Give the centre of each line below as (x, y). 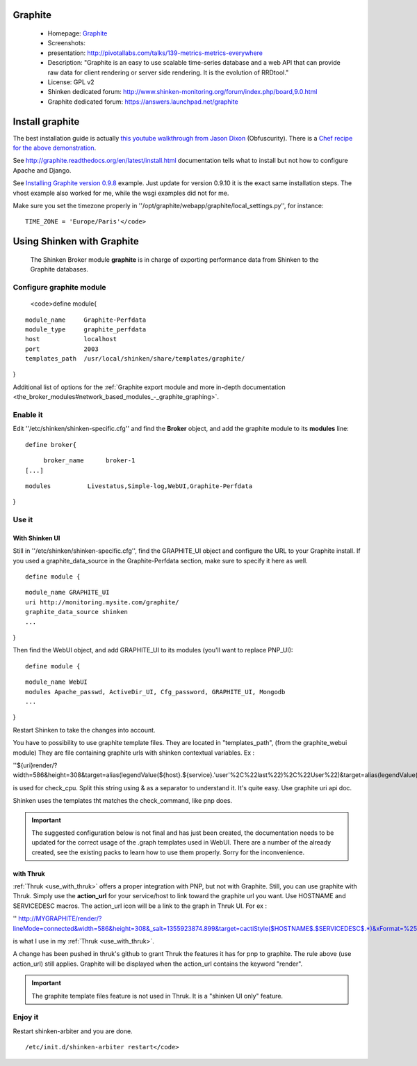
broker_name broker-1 (89, 461)
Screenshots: (67, 43)
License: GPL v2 (71, 82)
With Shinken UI (36, 538)
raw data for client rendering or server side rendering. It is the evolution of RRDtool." (168, 72)
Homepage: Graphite (77, 33)
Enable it (28, 415)
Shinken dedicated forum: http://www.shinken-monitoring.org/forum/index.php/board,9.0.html (182, 92)
